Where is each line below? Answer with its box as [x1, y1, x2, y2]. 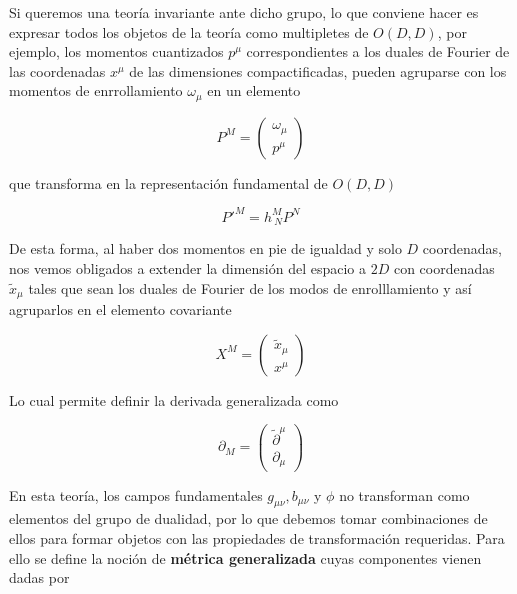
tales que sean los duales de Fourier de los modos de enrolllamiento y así [28, 277, 472, 298]
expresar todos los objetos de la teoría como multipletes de [9, 21, 369, 42]
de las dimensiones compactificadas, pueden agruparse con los [129, 60, 507, 81]
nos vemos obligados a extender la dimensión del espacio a [9, 257, 366, 278]
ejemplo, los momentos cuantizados [9, 41, 224, 62]
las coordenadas [9, 60, 106, 81]
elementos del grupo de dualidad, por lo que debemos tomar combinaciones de [9, 508, 488, 529]
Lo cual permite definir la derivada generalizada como [9, 389, 339, 410]
